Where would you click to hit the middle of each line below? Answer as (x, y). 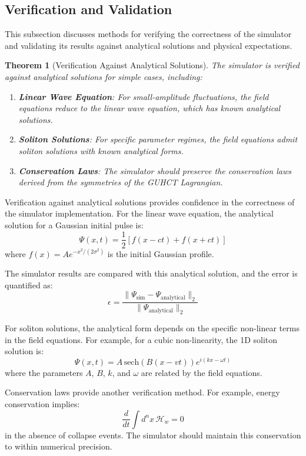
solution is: (24, 351)
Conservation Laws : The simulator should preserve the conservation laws (155, 170)
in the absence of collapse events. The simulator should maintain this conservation (153, 435)
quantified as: (29, 284)
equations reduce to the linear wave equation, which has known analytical (149, 108)
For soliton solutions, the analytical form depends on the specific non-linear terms (152, 327)
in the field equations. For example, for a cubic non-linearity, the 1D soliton (141, 339)
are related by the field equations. (202, 372)
